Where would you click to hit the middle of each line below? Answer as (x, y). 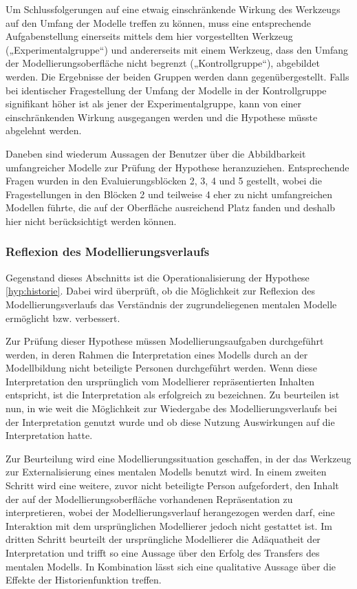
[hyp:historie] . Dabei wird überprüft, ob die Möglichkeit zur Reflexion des (160, 291)
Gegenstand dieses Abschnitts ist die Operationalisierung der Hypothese (158, 277)
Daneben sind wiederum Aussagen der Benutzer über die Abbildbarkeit (156, 153)
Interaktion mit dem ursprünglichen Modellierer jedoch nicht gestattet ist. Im (169, 525)
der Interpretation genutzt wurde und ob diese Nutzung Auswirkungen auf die (170, 421)
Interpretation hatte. (49, 435)
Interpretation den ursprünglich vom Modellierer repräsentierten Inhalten (160, 381)
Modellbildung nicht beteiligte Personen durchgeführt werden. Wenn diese (161, 368)
